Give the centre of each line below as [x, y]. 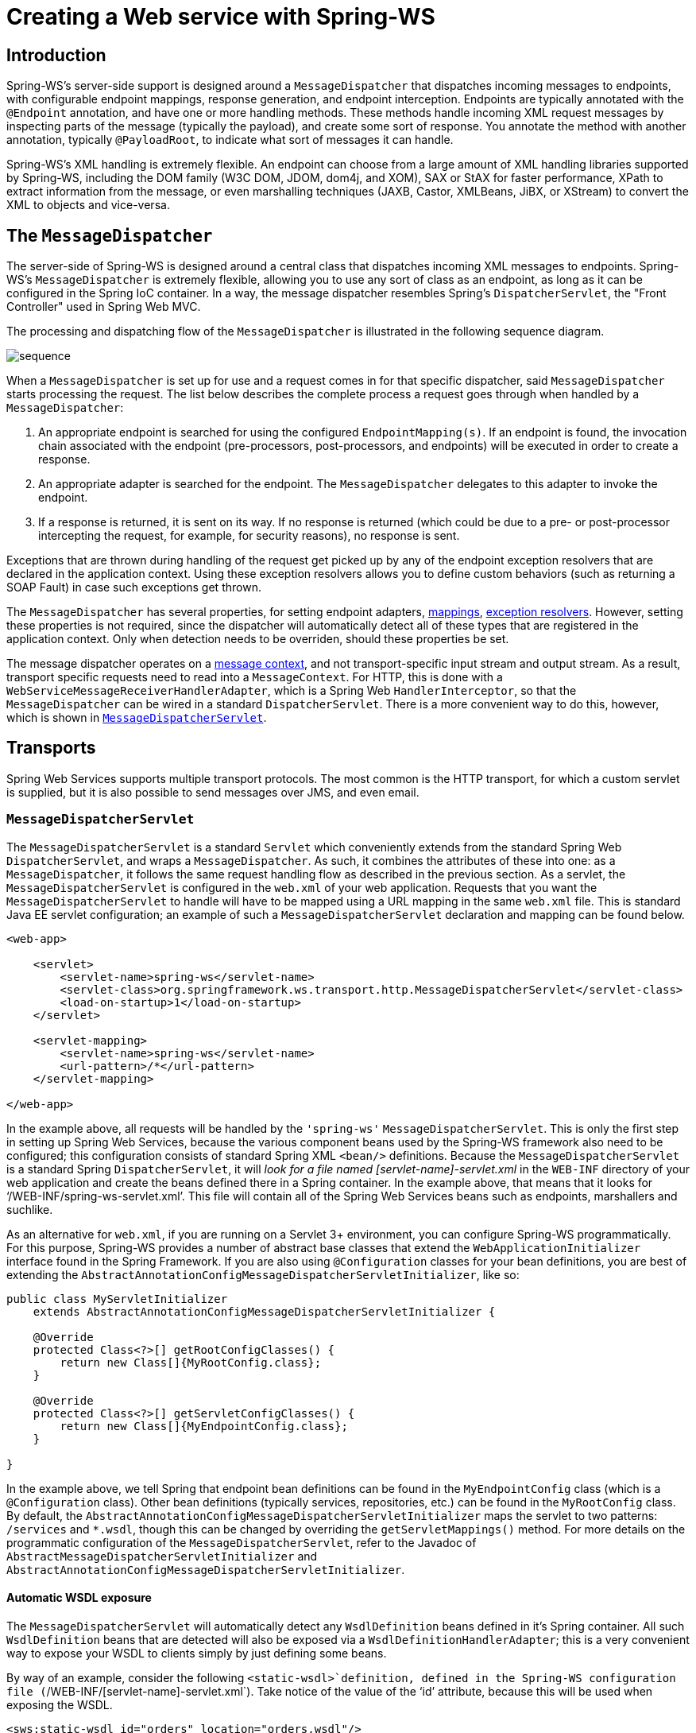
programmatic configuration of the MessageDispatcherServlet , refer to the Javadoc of [242, 1542]
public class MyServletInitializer [117, 1299]
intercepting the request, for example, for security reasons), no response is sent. [249, 536]
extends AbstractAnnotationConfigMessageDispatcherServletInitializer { [264, 1311]
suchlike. [30, 1209]
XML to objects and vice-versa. [88, 205]
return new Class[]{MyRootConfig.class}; [191, 1362]
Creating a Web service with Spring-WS [221, 17]
